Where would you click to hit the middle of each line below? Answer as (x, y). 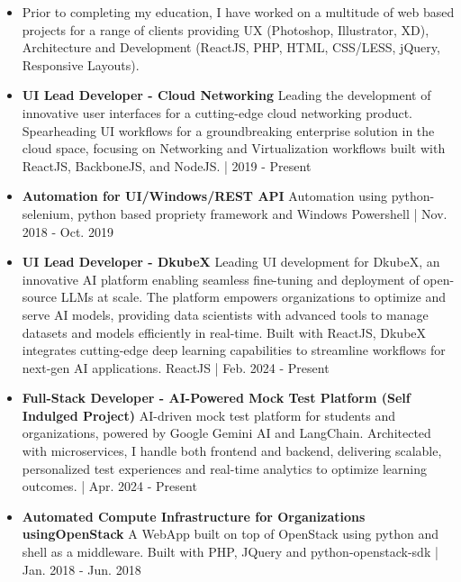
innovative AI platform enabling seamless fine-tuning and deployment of (221, 279)
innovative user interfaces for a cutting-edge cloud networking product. (217, 112)
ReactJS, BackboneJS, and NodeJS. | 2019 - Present (167, 165)
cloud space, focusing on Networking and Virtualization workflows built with (234, 148)
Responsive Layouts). (81, 64)
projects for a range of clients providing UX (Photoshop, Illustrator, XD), (226, 29)
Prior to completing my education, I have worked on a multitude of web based (238, 12)
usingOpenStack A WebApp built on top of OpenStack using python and (230, 534)
